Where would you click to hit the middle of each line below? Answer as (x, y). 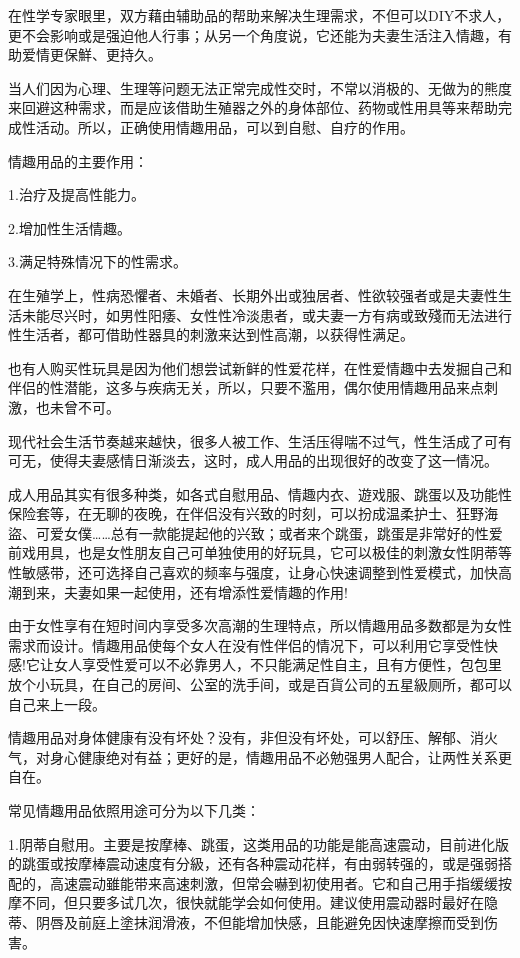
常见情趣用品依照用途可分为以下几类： (134, 810)
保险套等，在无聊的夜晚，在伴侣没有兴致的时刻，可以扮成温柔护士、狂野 (246, 513)
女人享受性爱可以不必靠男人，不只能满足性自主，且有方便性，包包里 (277, 664)
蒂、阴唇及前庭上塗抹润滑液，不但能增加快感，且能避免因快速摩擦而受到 (246, 921)
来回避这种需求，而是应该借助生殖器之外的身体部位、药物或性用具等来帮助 (253, 107)
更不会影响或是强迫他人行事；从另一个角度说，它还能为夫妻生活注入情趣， (253, 34)
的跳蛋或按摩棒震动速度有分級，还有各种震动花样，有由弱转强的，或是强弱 (253, 863)
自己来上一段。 (57, 703)
